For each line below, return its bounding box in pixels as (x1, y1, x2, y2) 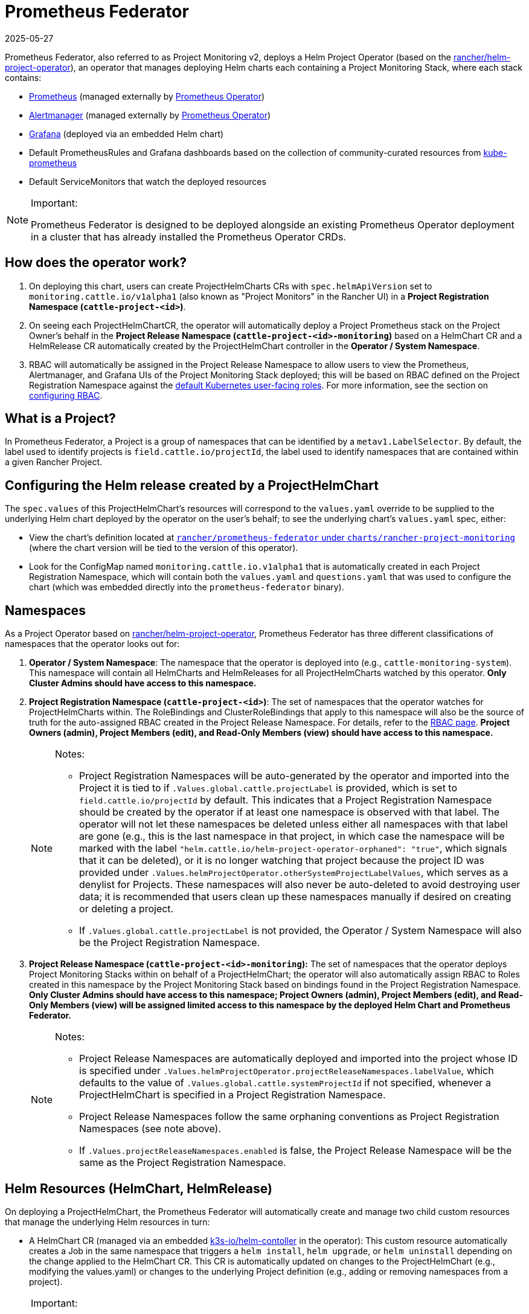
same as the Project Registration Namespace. (79, 1156, 286, 1169)
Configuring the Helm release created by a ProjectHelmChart (5, 477, 379, 493)
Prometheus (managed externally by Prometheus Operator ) (29, 91, 265, 101)
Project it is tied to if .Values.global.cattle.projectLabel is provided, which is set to (79, 782, 458, 794)
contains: (5, 72, 42, 83)
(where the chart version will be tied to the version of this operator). (29, 543, 298, 553)
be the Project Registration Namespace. (79, 936, 260, 949)
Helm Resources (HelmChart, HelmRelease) (5, 1180, 272, 1196)
